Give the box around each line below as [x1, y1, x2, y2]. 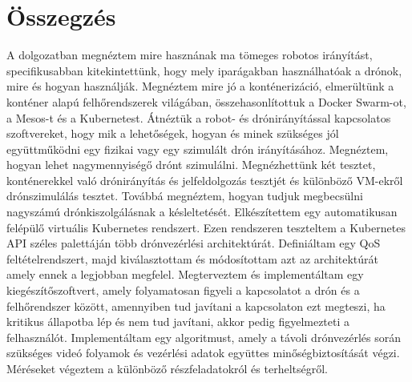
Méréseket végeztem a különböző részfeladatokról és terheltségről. [6, 360, 329, 376]
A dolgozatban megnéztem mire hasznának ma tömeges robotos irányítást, [6, 46, 373, 63]
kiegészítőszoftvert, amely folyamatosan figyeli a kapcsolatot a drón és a [6, 282, 360, 299]
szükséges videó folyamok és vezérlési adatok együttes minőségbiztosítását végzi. [6, 344, 400, 361]
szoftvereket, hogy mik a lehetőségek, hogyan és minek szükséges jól [6, 125, 339, 142]
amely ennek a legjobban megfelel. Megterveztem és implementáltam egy [6, 266, 364, 283]
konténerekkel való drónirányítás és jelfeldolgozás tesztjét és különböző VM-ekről [6, 171, 403, 188]
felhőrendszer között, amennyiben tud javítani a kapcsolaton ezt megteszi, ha [6, 297, 386, 314]
